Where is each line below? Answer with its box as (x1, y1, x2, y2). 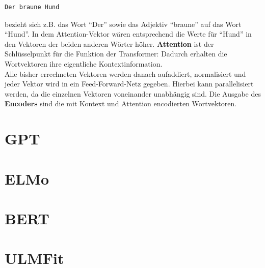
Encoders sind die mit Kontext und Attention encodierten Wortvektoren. (5, 98, 237, 109)
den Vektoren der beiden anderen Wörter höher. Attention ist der (5, 38, 214, 49)
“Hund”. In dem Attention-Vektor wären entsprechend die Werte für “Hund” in (5, 28, 252, 39)
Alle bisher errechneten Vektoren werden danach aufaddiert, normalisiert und (5, 68, 246, 79)
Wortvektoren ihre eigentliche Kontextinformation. (5, 58, 163, 69)
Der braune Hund (5, 4, 60, 11)
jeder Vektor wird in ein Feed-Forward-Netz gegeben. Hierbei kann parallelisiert (5, 78, 254, 89)
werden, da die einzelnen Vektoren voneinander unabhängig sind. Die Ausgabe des (5, 88, 261, 99)
